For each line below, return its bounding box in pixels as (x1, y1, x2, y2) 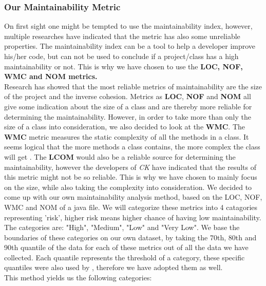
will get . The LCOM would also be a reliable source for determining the (4, 151, 236, 162)
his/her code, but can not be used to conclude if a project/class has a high (4, 51, 239, 61)
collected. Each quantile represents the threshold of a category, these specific (4, 252, 245, 262)
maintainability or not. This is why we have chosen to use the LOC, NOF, (4, 61, 243, 71)
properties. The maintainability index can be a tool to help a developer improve (4, 41, 256, 51)
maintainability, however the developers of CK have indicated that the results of (4, 161, 256, 172)
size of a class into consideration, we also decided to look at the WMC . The (4, 121, 245, 132)
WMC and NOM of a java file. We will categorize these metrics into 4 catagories (4, 201, 258, 212)
